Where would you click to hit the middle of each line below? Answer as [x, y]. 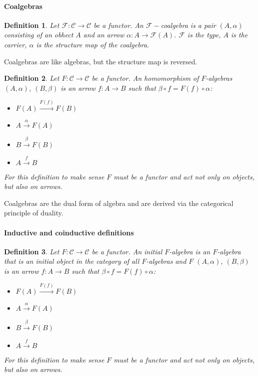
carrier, [15, 44]
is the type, [204, 35]
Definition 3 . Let [32, 251]
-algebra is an [190, 251]
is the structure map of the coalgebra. [93, 44]
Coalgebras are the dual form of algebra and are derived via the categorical [119, 203]
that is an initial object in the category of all [72, 261]
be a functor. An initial [127, 251]
